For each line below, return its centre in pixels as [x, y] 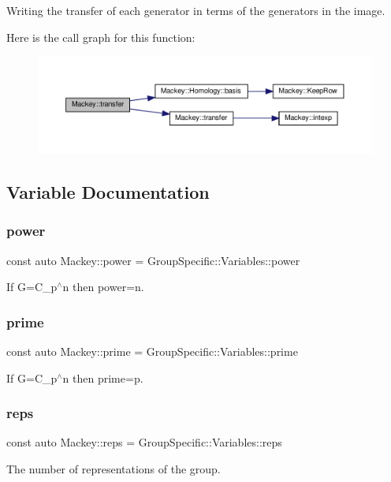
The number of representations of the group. [114, 469]
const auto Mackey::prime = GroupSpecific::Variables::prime [152, 351]
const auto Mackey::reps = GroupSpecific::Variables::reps [144, 442]
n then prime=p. [103, 377]
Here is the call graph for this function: [101, 37]
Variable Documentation [108, 192]
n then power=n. [103, 287]
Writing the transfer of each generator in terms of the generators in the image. [196, 10]
